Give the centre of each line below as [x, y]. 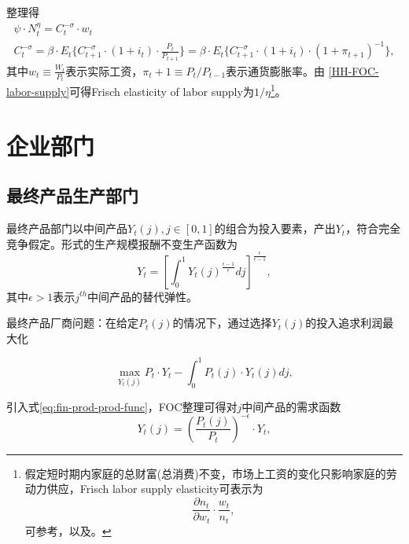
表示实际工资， [104, 70]
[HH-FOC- [354, 70]
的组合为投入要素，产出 [275, 228]
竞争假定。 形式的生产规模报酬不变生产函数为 [122, 243]
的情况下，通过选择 [222, 323]
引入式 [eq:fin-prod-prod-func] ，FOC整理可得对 [122, 406]
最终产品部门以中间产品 [67, 228]
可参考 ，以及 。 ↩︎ [68, 530]
